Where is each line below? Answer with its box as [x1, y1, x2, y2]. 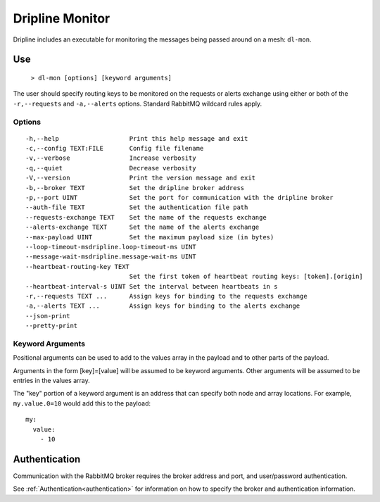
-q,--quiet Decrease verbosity [25, 164, 196, 172]
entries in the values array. [13, 377, 91, 385]
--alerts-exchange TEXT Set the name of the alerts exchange [25, 223, 260, 232]
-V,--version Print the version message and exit [25, 174, 256, 182]
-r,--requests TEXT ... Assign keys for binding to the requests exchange [25, 292, 308, 300]
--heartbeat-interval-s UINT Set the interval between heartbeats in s [25, 282, 278, 290]
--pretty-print [25, 322, 78, 330]
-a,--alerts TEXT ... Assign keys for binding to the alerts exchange [25, 302, 300, 310]
